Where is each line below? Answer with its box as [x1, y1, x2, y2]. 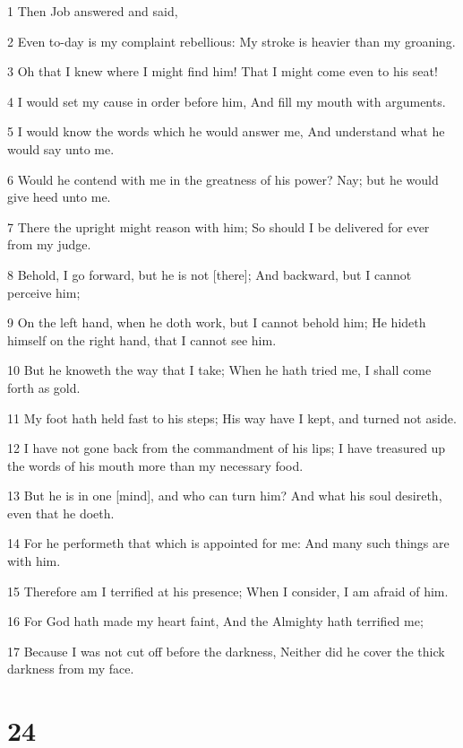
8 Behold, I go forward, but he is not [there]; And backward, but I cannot [7, 265, 412, 283]
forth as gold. [7, 378, 81, 396]
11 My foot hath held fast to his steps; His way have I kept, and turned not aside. [7, 408, 457, 427]
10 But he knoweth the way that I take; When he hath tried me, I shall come [7, 361, 432, 379]
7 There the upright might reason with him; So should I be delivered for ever [7, 217, 430, 236]
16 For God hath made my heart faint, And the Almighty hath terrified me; [7, 612, 424, 631]
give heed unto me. [7, 187, 111, 206]
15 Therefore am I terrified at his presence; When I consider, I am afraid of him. [7, 581, 449, 600]
